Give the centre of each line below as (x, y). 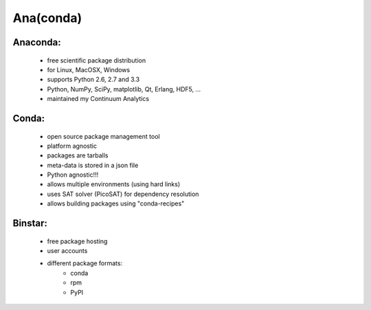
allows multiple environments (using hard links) (114, 184)
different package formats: (85, 263)
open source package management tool (104, 136)
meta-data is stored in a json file (93, 165)
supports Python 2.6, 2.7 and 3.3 (93, 80)
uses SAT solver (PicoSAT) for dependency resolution (123, 194)
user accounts (67, 251)
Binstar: (30, 223)
